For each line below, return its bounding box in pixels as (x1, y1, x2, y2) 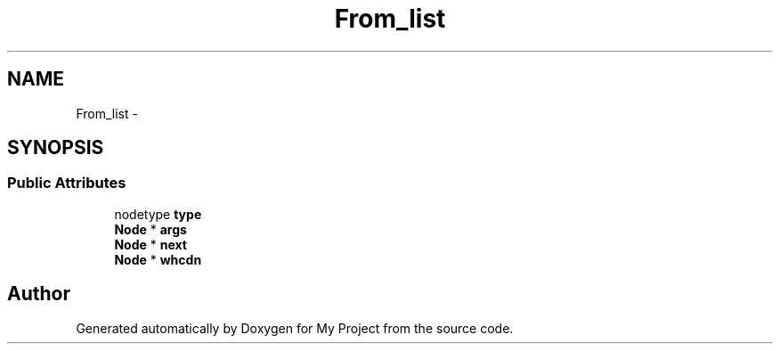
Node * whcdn (114, 251, 202, 267)
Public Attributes (7, 174, 126, 192)
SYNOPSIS (7, 136, 104, 159)
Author (7, 282, 70, 306)
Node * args (114, 221, 187, 237)
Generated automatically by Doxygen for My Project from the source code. (76, 320, 514, 336)
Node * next (114, 236, 187, 252)
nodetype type (114, 206, 202, 222)
